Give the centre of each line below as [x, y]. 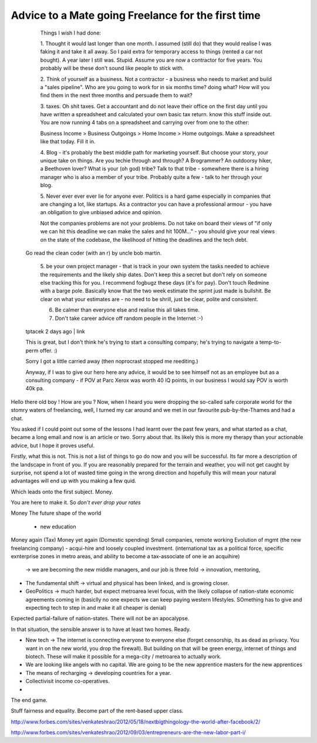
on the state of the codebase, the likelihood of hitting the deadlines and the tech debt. [144, 239]
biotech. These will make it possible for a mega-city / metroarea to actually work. [124, 656]
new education [58, 526]
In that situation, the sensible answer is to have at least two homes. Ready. [101, 629]
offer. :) [48, 350]
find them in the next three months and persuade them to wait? [117, 95]
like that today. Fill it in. [68, 141]
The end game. [29, 700]
